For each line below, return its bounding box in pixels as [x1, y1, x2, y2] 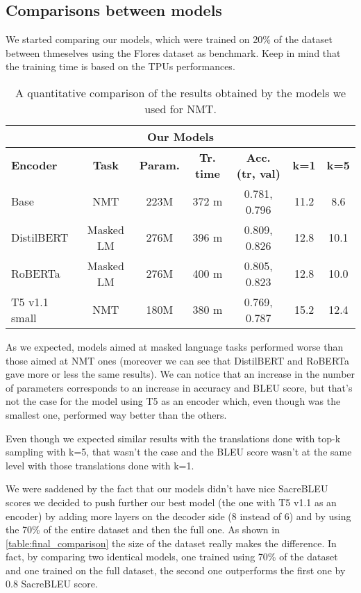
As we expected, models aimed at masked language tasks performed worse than [6, 339, 344, 353]
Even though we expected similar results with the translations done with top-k [6, 431, 341, 445]
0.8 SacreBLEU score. [6, 576, 98, 591]
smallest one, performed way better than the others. [6, 407, 227, 421]
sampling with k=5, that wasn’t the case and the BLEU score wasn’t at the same [6, 444, 352, 459]
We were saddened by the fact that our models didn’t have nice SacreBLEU [6, 481, 328, 496]
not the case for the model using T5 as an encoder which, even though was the [6, 394, 341, 408]
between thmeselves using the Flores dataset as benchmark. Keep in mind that [6, 45, 341, 60]
